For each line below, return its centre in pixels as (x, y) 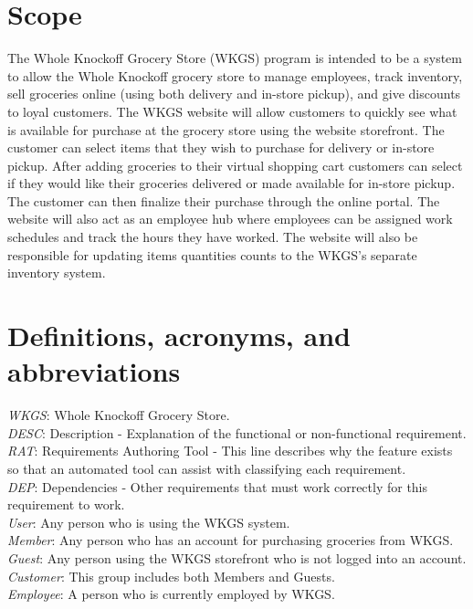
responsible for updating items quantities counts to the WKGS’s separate (212, 254)
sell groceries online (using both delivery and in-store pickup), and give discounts (234, 94)
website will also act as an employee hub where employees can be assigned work (230, 219)
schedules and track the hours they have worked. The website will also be (213, 237)
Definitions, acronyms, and (179, 336)
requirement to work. (66, 504)
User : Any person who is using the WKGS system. (149, 522)
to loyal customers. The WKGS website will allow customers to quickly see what (232, 111)
